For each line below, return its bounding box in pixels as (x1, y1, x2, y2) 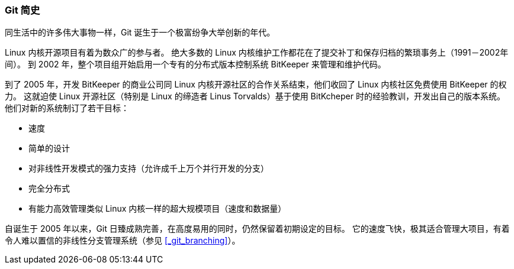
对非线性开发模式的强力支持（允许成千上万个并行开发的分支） (28, 163, 269, 174)
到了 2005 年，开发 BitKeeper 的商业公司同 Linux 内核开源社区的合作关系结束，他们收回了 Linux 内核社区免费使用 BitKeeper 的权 (5, 79, 507, 90)
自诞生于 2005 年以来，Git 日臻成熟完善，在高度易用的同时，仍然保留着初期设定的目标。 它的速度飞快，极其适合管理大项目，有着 (5, 223, 510, 234)
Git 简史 (5, 4, 40, 16)
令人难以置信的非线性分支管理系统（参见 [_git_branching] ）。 (5, 235, 240, 246)
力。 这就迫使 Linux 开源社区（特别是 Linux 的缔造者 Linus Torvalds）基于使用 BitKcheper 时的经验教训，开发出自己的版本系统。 (5, 91, 505, 102)
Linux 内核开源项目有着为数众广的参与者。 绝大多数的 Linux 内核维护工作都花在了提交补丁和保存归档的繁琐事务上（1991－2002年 (5, 47, 509, 58)
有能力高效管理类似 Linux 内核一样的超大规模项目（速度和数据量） (28, 203, 287, 214)
